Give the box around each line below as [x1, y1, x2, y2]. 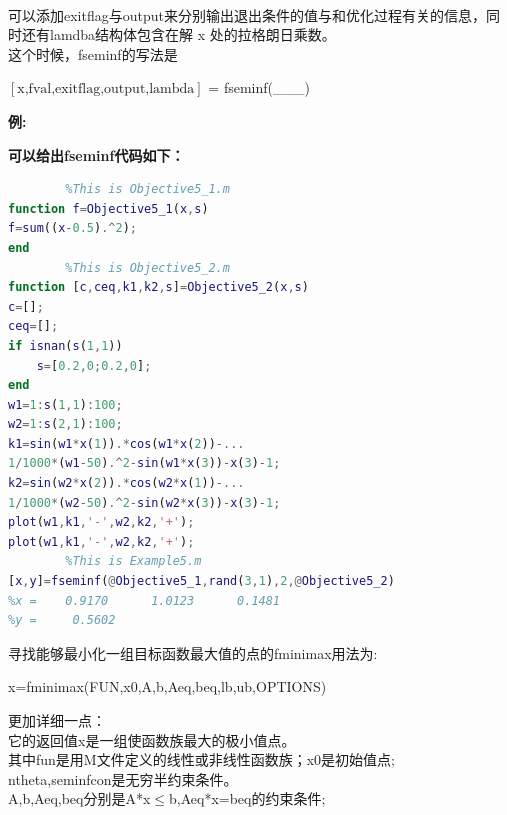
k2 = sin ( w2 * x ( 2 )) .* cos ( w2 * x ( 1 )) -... [8, 476, 245, 491]
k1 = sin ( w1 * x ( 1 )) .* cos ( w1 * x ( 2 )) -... [8, 436, 245, 451]
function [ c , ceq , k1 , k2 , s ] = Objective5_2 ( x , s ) [8, 280, 309, 295]
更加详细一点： [8, 710, 106, 730]
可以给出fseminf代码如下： [8, 144, 185, 165]
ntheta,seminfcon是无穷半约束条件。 [8, 768, 238, 789]
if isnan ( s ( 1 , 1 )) [8, 338, 123, 353]
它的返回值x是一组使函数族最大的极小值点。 [8, 729, 296, 750]
